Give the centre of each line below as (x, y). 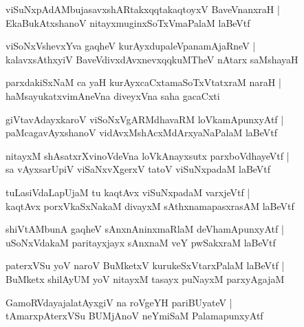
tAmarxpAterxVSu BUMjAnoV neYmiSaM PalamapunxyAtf (134, 316)
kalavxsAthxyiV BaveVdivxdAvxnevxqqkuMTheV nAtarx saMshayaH (152, 59)
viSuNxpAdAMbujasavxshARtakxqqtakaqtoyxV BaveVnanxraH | (143, 9)
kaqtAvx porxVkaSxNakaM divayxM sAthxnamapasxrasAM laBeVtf (150, 205)
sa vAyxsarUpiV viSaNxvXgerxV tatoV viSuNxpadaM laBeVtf (138, 169)
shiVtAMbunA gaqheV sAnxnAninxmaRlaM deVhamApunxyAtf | (145, 229)
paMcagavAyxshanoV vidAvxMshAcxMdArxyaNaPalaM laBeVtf (141, 133)
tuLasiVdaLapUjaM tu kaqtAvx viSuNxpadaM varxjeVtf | (128, 192)
